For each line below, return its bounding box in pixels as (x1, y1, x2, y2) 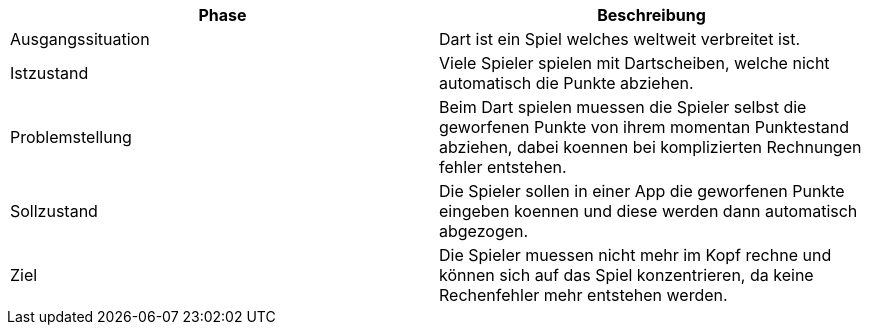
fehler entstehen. (439, 157, 567, 177)
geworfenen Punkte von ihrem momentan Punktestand (439, 117, 849, 137)
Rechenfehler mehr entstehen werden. (439, 285, 728, 305)
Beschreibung (597, 5, 706, 25)
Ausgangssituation (10, 29, 150, 49)
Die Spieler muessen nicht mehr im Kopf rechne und (439, 245, 832, 265)
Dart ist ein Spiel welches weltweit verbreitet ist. (439, 29, 801, 49)
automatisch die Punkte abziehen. (439, 73, 694, 93)
